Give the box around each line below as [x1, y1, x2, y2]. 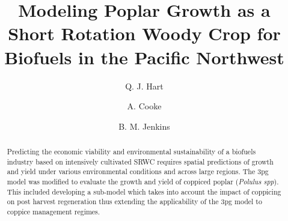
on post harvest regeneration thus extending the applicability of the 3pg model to [7, 196, 262, 207]
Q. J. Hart [125, 79, 164, 92]
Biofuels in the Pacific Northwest [4, 44, 284, 69]
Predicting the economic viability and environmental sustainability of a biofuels [7, 147, 256, 157]
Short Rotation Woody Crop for [8, 21, 281, 46]
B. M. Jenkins [118, 120, 170, 132]
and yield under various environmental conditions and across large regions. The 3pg [7, 166, 269, 177]
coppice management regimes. [7, 207, 100, 217]
